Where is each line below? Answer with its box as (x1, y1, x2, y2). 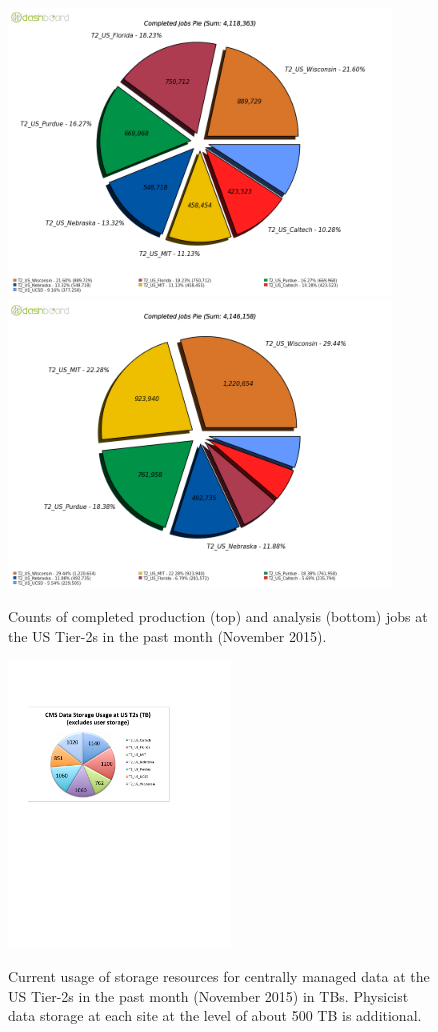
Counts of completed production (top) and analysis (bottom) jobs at (8, 606, 428, 627)
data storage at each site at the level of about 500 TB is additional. (8, 1005, 422, 1026)
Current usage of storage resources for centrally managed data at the (8, 965, 430, 986)
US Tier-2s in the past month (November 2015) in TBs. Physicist (8, 985, 409, 1006)
